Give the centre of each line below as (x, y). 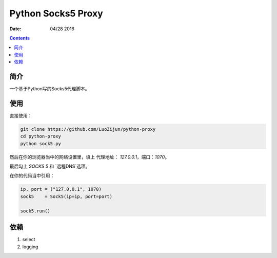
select (29, 240)
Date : (15, 29)
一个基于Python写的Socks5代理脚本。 (50, 89)
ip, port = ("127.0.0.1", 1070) (61, 189)
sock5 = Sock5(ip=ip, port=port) (66, 196)
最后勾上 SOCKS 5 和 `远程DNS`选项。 (50, 166)
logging (30, 247)
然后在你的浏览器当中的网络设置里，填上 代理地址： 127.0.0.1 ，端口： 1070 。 (89, 157)
